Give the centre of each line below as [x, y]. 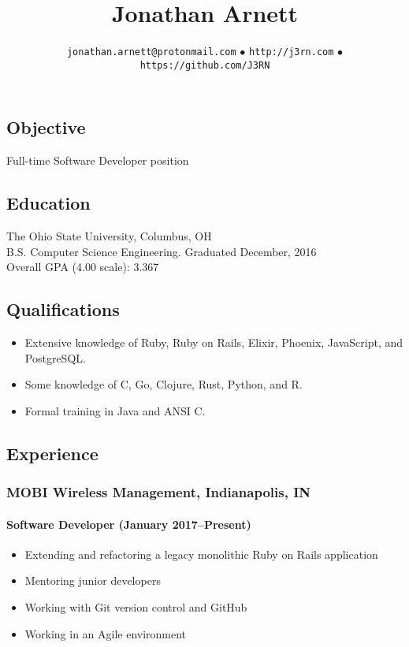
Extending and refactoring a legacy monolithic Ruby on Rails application [201, 554]
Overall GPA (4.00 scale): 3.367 [83, 267]
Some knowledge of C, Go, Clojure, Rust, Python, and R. [164, 384]
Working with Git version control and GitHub [136, 607]
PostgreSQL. [55, 357]
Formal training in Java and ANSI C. [115, 410]
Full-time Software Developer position [98, 160]
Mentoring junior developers [93, 580]
